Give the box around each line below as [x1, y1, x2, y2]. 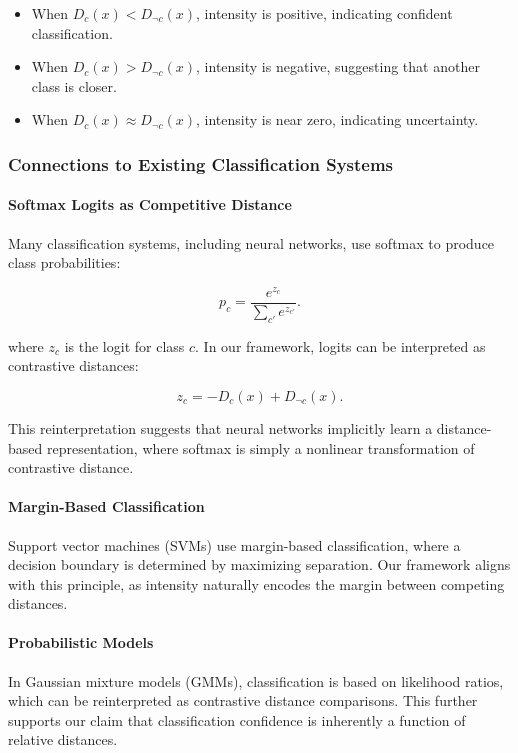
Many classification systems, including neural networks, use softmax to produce [8, 232, 495, 253]
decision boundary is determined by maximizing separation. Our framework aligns [8, 554, 511, 575]
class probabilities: [8, 252, 121, 273]
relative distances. [8, 729, 118, 750]
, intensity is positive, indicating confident [196, 3, 453, 23]
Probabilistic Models [8, 632, 154, 653]
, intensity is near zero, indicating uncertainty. [195, 109, 479, 130]
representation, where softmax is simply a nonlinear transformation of [46, 437, 475, 458]
